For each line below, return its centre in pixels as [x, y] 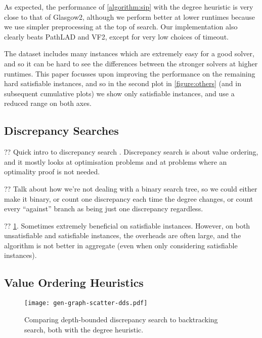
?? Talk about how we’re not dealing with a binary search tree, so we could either [131, 188]
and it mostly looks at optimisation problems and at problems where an [116, 161]
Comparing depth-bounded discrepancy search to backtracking [121, 319]
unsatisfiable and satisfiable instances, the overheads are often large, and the [123, 235]
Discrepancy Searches [61, 130]
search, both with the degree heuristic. [84, 329]
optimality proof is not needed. [52, 172]
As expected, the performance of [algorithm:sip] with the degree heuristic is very [129, 7]
